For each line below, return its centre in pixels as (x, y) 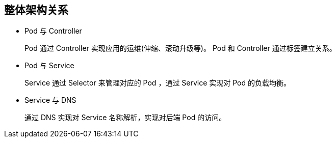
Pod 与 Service (49, 66)
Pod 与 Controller (53, 31)
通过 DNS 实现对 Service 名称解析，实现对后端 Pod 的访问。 (125, 118)
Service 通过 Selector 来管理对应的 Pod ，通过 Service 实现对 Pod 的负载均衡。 (158, 83)
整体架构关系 (36, 10)
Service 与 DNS (50, 100)
